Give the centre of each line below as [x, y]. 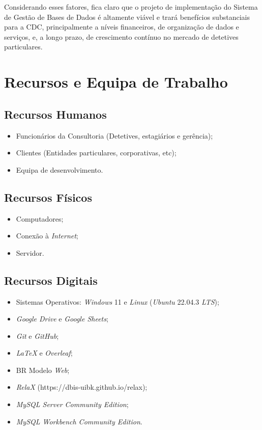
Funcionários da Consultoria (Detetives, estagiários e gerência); [114, 135]
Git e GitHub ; [37, 335]
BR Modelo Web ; [43, 370]
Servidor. [30, 252]
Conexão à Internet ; [47, 236]
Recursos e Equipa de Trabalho [116, 82]
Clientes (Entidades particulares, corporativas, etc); [96, 153]
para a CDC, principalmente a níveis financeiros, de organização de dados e [122, 27]
